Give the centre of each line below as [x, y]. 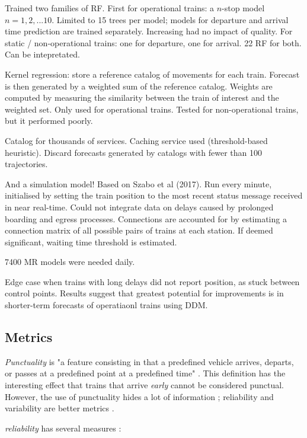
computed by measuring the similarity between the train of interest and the [142, 97]
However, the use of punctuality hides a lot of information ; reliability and [139, 396]
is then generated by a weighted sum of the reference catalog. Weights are [139, 86]
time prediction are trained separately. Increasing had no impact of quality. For [149, 31]
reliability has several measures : [63, 428]
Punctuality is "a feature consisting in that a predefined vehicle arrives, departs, [149, 361]
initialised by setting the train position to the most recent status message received [154, 195]
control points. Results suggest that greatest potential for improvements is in [144, 293]
